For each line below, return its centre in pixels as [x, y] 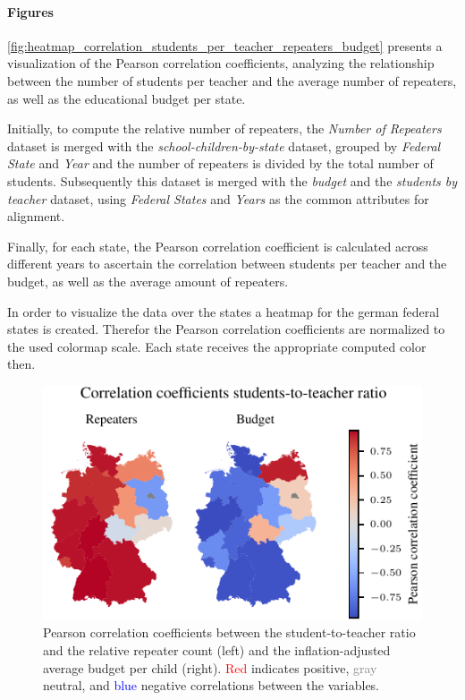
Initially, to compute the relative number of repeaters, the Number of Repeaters [224, 128]
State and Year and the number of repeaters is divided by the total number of [220, 163]
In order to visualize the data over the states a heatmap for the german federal [224, 311]
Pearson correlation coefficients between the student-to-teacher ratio [229, 632]
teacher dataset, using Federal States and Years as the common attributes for [218, 198]
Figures [30, 11]
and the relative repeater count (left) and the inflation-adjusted [217, 649]
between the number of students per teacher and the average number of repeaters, [232, 80]
